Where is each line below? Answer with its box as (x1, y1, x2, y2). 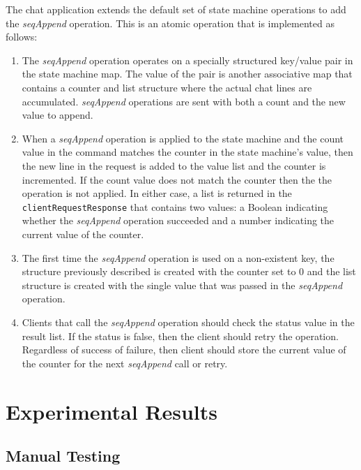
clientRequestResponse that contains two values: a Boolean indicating (22, 199, 328, 214)
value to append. (22, 108, 93, 122)
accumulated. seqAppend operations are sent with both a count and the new (22, 94, 346, 108)
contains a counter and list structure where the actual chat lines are (22, 80, 312, 94)
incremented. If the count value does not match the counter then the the (22, 172, 332, 186)
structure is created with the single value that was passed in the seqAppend (22, 277, 343, 292)
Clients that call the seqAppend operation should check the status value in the (22, 314, 355, 329)
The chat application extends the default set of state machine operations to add (6, 2, 346, 16)
